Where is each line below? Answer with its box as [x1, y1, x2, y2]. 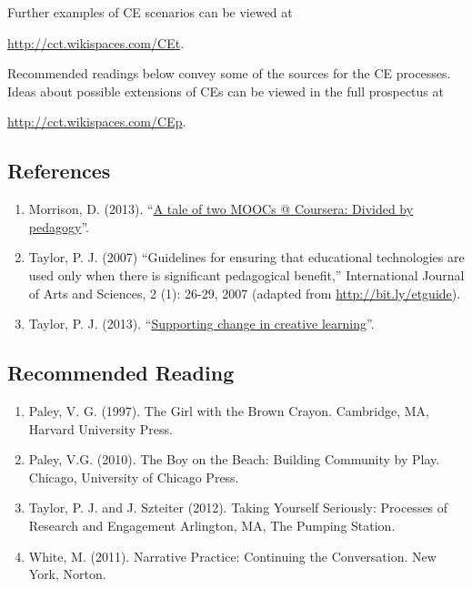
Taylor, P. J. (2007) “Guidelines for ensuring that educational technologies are [28, 248, 465, 267]
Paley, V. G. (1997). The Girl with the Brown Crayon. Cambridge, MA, [28, 401, 429, 420]
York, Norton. [28, 564, 106, 584]
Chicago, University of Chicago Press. [28, 467, 239, 486]
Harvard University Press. [28, 419, 173, 438]
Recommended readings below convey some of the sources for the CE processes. [7, 64, 451, 83]
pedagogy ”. [28, 217, 89, 236]
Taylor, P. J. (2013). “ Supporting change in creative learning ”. [28, 314, 375, 333]
